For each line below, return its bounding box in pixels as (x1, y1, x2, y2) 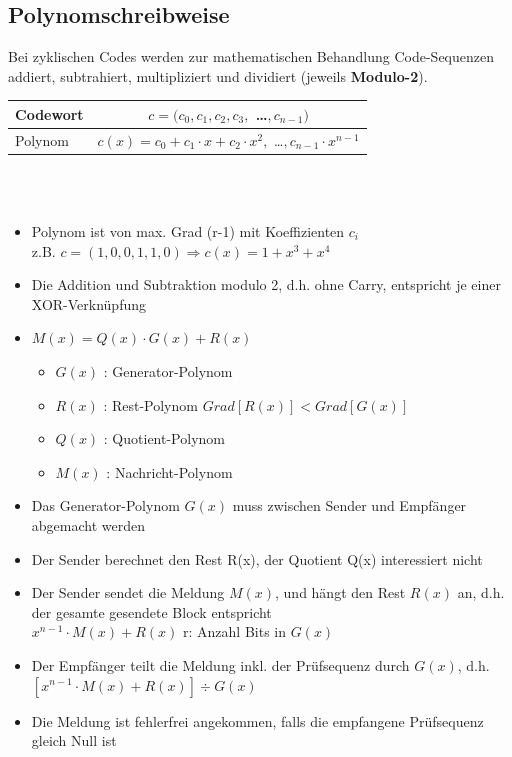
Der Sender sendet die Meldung (31, 582, 225, 603)
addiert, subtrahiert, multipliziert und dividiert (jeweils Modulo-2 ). (8, 65, 428, 86)
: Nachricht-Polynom (106, 461, 233, 482)
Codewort (15, 103, 84, 124)
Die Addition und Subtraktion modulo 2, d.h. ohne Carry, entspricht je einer (31, 274, 501, 295)
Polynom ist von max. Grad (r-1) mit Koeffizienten (31, 221, 345, 242)
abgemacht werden (31, 514, 145, 535)
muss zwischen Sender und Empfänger (232, 495, 467, 516)
